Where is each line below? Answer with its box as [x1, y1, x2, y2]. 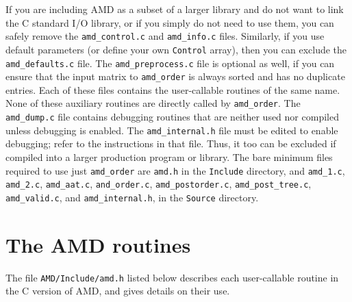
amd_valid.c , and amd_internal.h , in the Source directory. [5, 190, 259, 204]
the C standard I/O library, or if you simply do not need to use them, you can [5, 15, 334, 29]
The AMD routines [5, 230, 191, 258]
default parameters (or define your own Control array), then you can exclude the [5, 42, 347, 56]
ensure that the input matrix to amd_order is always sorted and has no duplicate [5, 69, 345, 84]
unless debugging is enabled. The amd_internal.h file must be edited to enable [5, 123, 338, 137]
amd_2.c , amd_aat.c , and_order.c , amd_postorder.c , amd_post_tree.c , [5, 177, 312, 191]
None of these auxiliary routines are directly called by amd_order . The [5, 96, 301, 110]
